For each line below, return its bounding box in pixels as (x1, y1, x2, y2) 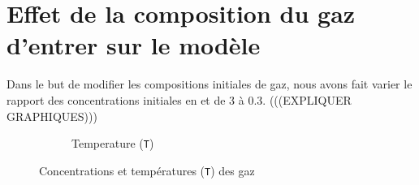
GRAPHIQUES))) (6, 107, 97, 124)
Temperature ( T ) (71, 135, 154, 152)
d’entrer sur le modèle (6, 28, 261, 62)
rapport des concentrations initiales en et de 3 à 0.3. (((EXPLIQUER (6, 91, 352, 108)
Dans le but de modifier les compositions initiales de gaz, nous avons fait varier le (6, 75, 413, 92)
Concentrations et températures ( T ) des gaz (39, 161, 255, 179)
